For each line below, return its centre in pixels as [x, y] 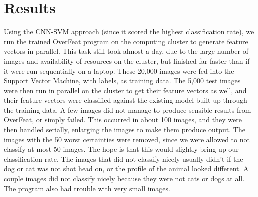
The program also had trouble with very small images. [87, 188]
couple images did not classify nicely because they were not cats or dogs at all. [124, 179]
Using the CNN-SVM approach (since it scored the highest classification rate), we [129, 32]
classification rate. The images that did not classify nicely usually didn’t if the [124, 159]
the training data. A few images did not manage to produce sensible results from [128, 110]
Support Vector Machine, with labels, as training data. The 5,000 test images [122, 81]
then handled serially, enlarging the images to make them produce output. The [125, 130]
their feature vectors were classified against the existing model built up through [126, 100]
